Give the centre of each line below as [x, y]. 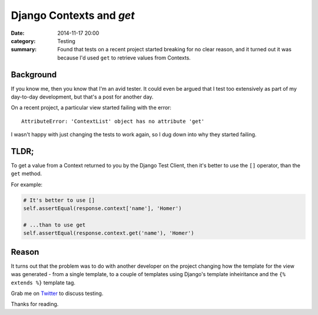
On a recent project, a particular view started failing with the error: [91, 108]
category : [23, 41]
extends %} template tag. [43, 283]
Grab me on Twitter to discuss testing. [57, 293]
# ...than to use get [54, 225]
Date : [18, 33]
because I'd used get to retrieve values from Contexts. [124, 58]
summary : [24, 50]
